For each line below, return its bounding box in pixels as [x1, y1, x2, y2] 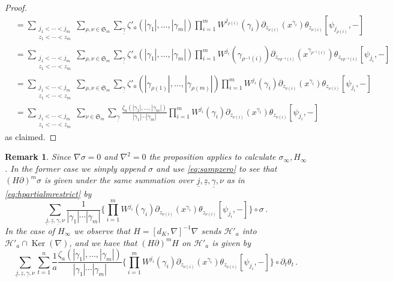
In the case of [5, 224, 55, 236]
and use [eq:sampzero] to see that [156, 162, 277, 174]
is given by [212, 236, 251, 248]
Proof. [5, 1, 27, 13]
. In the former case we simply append [5, 162, 146, 174]
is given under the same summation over [44, 174, 194, 186]
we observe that [74, 224, 131, 236]
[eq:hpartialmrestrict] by [5, 187, 92, 199]
